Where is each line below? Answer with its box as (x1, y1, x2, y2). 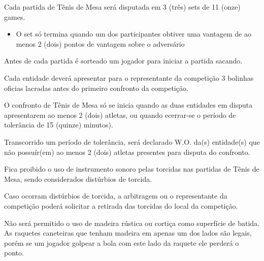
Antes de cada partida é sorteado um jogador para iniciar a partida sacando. (4, 55, 243, 66)
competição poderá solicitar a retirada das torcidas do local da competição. (4, 200, 238, 211)
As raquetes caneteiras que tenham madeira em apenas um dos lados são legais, (4, 227, 252, 238)
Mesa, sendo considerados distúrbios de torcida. (4, 173, 152, 184)
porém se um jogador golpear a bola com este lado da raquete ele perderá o (4, 237, 239, 248)
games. (4, 11, 25, 22)
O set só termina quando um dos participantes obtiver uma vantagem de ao (16, 28, 251, 39)
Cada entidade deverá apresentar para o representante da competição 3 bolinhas (4, 72, 254, 83)
